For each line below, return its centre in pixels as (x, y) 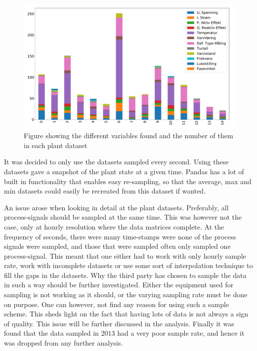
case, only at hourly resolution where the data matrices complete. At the (114, 226)
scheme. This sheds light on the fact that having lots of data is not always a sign (126, 314)
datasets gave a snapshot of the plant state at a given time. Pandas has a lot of (124, 171)
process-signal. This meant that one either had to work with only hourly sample (125, 255)
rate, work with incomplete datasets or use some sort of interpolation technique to (128, 265)
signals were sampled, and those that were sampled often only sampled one (117, 246)
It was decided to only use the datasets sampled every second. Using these (116, 162)
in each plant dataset (56, 145)
